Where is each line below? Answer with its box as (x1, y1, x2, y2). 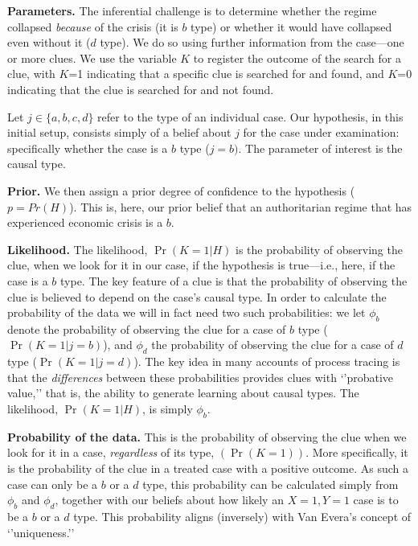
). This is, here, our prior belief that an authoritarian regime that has (69, 198, 412, 215)
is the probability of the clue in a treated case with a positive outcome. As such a (7, 460, 408, 477)
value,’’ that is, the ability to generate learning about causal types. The (7, 384, 359, 401)
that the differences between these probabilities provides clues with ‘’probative (7, 368, 394, 385)
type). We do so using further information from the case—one (100, 34, 404, 51)
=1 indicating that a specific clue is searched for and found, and (68, 65, 384, 82)
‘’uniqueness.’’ (7, 523, 75, 540)
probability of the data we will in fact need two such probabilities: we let (7, 304, 366, 321)
